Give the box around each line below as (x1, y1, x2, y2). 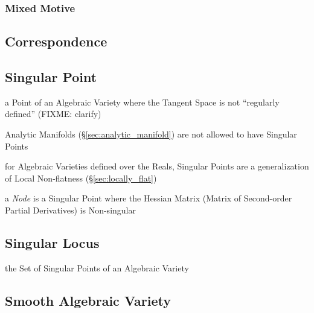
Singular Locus (5, 233, 100, 251)
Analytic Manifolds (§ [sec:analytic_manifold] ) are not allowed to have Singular (5, 128, 297, 141)
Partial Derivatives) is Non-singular (5, 203, 136, 216)
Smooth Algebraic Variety (5, 291, 171, 309)
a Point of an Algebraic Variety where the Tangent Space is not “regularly (5, 95, 280, 108)
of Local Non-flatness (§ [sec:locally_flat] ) (5, 171, 157, 184)
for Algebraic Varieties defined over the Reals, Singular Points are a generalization (5, 160, 309, 172)
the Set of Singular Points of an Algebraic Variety (5, 261, 189, 274)
